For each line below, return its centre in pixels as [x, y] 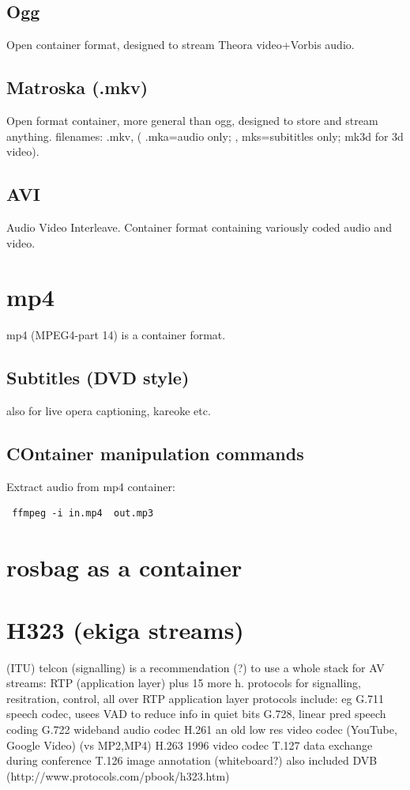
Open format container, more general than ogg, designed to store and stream [192, 120]
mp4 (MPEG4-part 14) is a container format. [116, 335]
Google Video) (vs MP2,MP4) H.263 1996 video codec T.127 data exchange [190, 745]
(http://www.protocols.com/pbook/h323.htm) [118, 775]
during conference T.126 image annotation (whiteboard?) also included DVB [192, 760]
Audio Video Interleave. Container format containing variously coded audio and [199, 227]
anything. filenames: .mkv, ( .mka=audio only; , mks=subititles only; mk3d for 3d [205, 136]
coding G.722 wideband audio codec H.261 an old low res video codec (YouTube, [202, 729]
